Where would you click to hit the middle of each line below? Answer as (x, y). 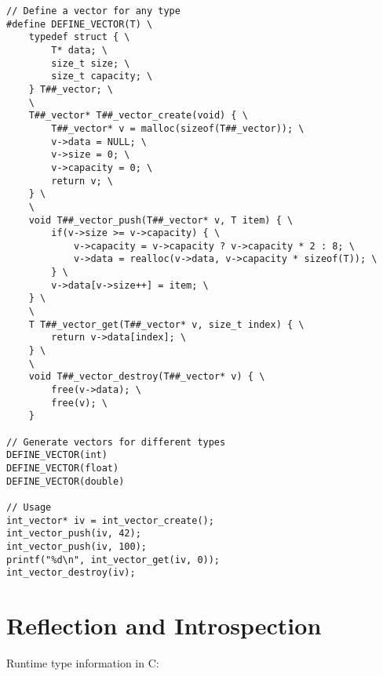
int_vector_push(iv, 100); (77, 546)
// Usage (29, 507)
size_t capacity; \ (102, 76)
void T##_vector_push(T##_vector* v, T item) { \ (161, 220)
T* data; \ (79, 50)
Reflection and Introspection (164, 625)
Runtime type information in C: (83, 663)
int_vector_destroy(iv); (71, 573)
